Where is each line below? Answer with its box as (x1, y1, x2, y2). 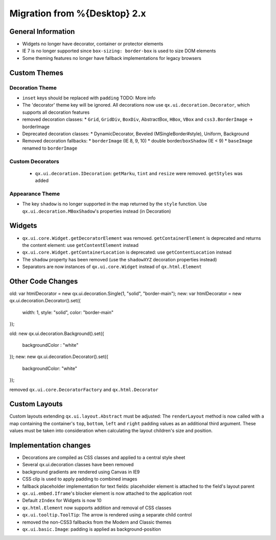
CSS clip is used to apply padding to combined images (22, 476, 137, 482)
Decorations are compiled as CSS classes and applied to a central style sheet (22, 454, 186, 461)
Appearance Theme (9, 190, 60, 197)
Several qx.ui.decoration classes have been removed (22, 462, 134, 468)
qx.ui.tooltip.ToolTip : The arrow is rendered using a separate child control (22, 512, 192, 518)
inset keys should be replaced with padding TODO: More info (22, 95, 156, 101)
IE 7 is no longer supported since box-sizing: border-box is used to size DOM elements (22, 48, 216, 54)
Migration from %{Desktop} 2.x (9, 8, 146, 19)
